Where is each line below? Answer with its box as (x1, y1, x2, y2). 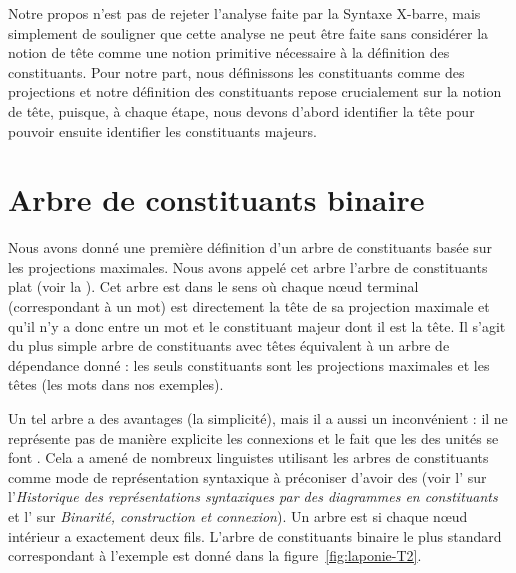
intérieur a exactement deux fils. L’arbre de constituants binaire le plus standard (8, 525, 502, 546)
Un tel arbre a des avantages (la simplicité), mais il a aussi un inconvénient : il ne (8, 408, 508, 429)
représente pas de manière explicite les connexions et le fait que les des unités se (8, 427, 499, 448)
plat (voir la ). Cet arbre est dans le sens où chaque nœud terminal (8, 276, 419, 297)
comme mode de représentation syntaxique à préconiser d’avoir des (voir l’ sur (8, 466, 487, 487)
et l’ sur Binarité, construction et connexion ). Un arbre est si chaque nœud (8, 506, 468, 526)
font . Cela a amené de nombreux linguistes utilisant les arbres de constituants (8, 447, 489, 468)
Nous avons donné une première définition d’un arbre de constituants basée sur (8, 237, 493, 258)
